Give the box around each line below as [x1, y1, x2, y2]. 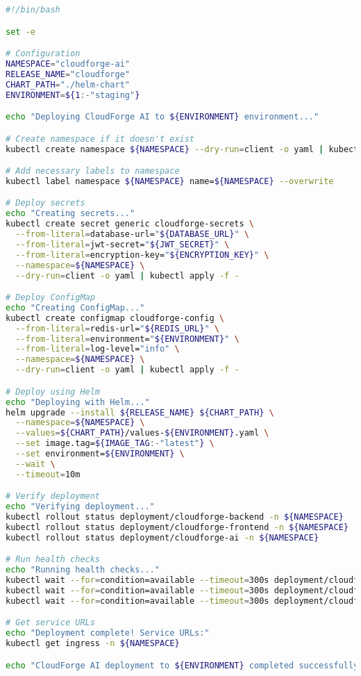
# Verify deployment [6, 491, 101, 502]
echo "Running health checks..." [6, 565, 160, 575]
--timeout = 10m [15, 469, 81, 479]
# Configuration [6, 49, 81, 59]
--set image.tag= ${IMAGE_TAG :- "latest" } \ [15, 438, 215, 449]
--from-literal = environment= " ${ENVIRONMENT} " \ [15, 333, 240, 344]
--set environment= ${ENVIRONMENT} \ [15, 449, 185, 459]
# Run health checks [6, 554, 101, 565]
